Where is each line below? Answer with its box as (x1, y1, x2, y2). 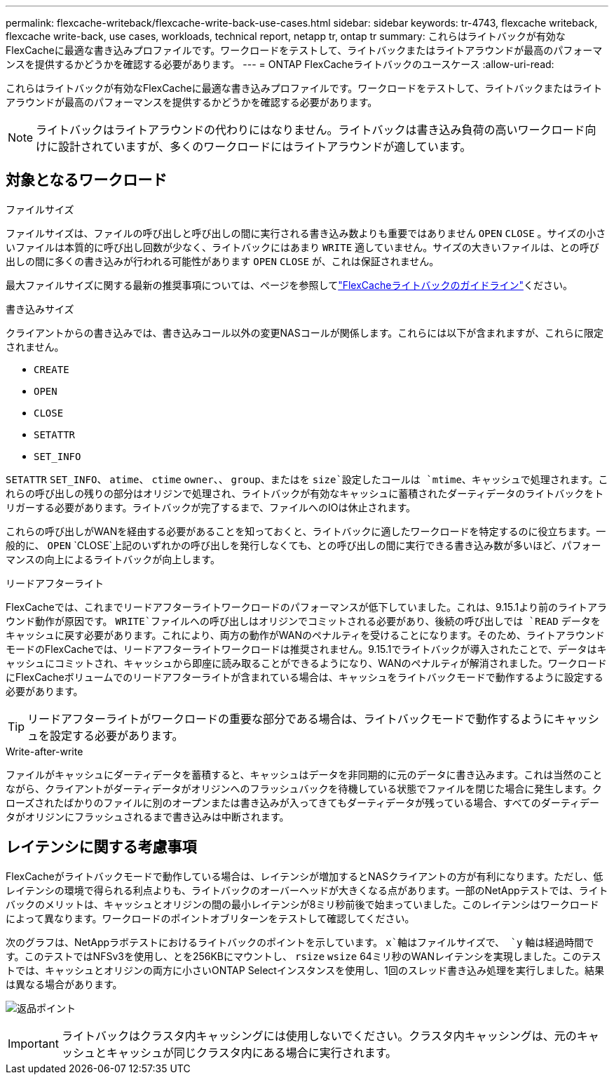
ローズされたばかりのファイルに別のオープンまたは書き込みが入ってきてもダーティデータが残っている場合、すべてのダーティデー (6, 796, 599, 809)
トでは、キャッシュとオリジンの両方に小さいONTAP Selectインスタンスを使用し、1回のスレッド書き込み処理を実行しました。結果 (6, 964, 605, 976)
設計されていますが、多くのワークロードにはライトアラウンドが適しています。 (58, 140, 472, 154)
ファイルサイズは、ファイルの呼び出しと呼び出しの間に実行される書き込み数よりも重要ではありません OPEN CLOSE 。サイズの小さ (6, 227, 606, 239)
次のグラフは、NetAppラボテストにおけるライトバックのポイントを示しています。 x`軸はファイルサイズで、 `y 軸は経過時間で (6, 936, 594, 948)
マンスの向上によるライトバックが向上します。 (6, 553, 220, 565)
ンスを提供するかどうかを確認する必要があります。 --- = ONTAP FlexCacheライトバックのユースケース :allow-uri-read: (6, 58, 554, 70)
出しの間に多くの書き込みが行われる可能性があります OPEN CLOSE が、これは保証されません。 (6, 255, 439, 267)
